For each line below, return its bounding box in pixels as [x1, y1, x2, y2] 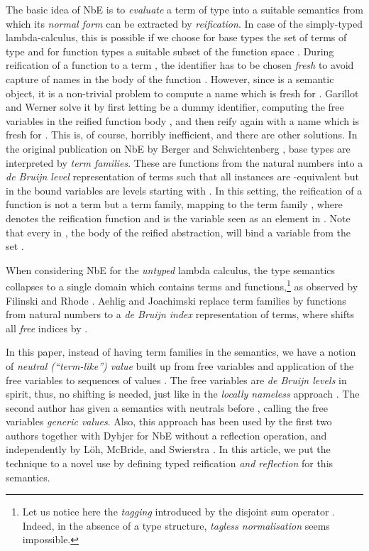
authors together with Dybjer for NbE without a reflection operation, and [6, 427, 327, 442]
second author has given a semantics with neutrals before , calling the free [6, 400, 328, 415]
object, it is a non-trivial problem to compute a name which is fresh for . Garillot [6, 85, 359, 100]
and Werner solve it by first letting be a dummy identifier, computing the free [6, 99, 344, 114]
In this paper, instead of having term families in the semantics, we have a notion [6, 344, 356, 359]
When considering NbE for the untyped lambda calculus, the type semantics [6, 262, 336, 277]
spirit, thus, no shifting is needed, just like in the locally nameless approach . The [6, 386, 360, 401]
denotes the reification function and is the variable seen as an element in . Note [6, 210, 351, 225]
